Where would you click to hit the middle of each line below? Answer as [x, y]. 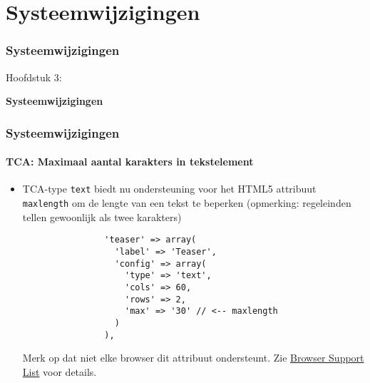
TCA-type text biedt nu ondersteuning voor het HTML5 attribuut [169, 189]
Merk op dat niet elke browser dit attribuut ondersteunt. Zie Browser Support [193, 358]
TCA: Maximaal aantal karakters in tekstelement [130, 162]
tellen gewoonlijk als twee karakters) [102, 216]
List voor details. [60, 371]
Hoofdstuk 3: [34, 77]
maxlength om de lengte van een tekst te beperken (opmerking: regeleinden [187, 203]
